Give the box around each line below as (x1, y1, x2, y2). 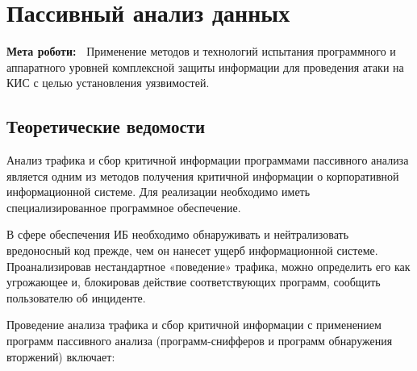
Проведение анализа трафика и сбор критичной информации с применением (6, 316, 382, 333)
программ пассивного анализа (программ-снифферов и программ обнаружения (6, 332, 393, 349)
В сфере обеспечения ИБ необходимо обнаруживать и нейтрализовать (6, 226, 349, 243)
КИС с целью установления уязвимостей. (6, 74, 210, 91)
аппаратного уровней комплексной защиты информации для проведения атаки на (6, 58, 404, 75)
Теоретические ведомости (6, 114, 206, 139)
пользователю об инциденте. (6, 289, 146, 306)
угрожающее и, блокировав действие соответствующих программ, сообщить (6, 273, 381, 290)
